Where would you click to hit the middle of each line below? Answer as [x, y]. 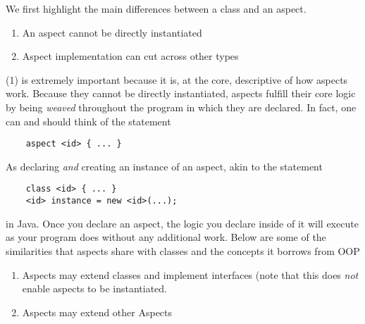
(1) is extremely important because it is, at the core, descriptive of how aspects [177, 79]
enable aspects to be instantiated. [94, 288]
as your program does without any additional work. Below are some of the [166, 237]
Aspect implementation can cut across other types [130, 56]
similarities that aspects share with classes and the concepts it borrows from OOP [183, 250]
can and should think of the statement [88, 121]
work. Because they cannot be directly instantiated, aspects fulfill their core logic [181, 93]
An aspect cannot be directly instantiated [112, 32]
